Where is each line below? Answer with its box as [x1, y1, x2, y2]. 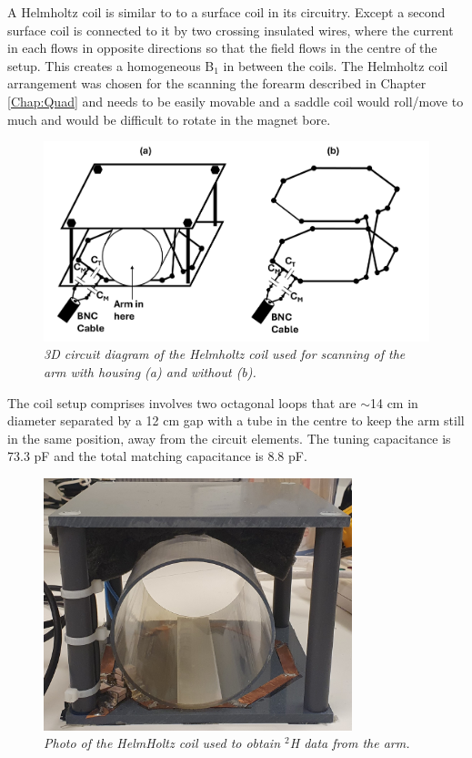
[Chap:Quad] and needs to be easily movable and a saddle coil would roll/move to [7, 91, 464, 110]
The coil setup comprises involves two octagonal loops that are [7, 393, 357, 412]
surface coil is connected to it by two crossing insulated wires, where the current [7, 20, 454, 39]
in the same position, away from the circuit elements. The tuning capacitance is [7, 428, 451, 447]
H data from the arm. [289, 733, 410, 753]
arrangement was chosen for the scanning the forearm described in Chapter [7, 74, 427, 93]
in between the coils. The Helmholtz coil [223, 56, 448, 75]
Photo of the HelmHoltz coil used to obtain [44, 733, 281, 753]
